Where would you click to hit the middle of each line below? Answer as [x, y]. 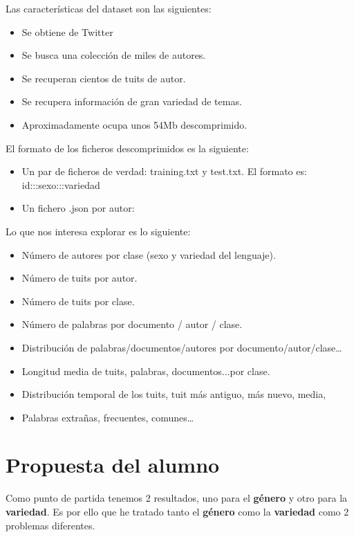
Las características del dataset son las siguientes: [109, 8]
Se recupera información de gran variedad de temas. [132, 101]
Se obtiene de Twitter [67, 31]
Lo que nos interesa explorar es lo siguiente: [98, 231]
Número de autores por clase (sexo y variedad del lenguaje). [149, 254]
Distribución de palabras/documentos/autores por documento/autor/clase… [182, 347]
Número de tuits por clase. [78, 301]
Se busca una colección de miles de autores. [114, 55]
